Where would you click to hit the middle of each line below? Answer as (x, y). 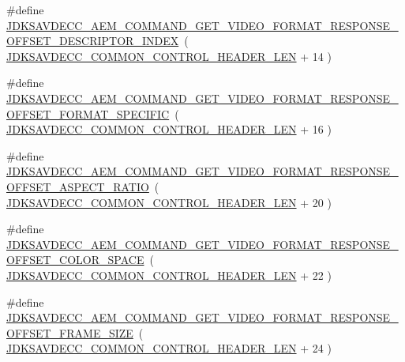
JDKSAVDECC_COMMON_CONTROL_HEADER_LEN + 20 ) (169, 202)
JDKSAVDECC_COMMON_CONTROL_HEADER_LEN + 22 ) (169, 275)
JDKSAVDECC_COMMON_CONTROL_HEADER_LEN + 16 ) (169, 129)
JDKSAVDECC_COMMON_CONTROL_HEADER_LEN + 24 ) (169, 348)
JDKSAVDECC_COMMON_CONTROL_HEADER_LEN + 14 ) (169, 56)
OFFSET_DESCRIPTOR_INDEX (93, 41)
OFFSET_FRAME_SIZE (70, 332)
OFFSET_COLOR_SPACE (75, 260)
